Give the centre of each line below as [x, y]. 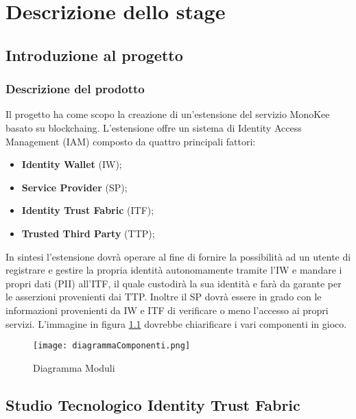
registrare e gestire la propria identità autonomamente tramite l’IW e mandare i [174, 270]
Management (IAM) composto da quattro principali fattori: [131, 141]
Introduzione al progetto [94, 55]
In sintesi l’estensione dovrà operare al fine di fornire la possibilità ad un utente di [178, 256]
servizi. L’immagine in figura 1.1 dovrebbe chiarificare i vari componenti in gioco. [176, 323]
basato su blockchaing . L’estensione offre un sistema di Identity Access [154, 127]
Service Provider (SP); [74, 187]
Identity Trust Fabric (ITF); [88, 210]
